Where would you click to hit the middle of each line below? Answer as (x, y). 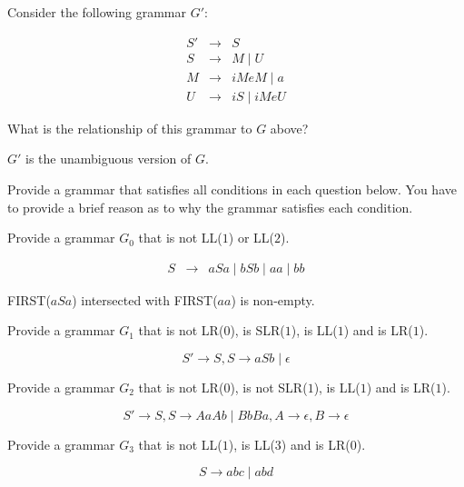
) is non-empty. (273, 299)
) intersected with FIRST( (145, 299)
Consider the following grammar (97, 12)
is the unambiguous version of (109, 159)
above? (289, 128)
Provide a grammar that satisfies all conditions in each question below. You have (232, 189)
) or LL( (252, 238)
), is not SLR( (269, 387)
